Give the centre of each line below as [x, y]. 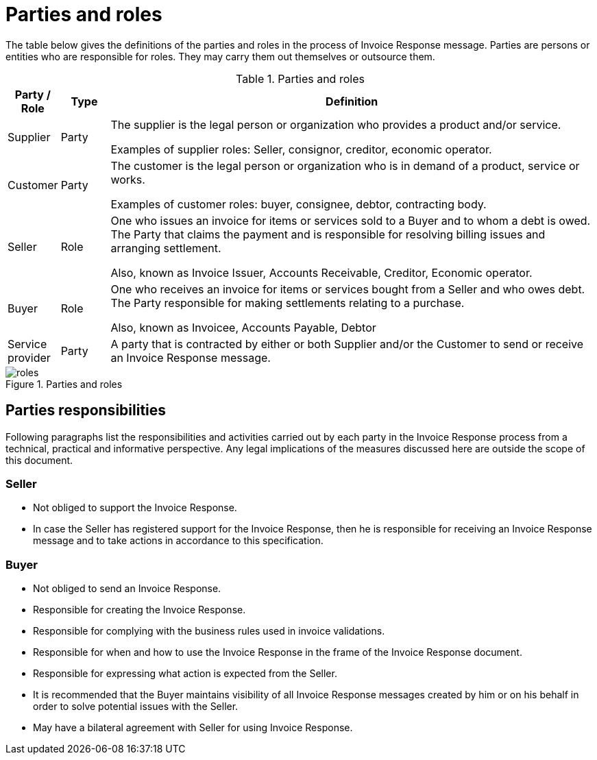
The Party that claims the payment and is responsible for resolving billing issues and [328, 234]
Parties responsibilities [86, 410]
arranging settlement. [166, 248]
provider [29, 357]
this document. [39, 460]
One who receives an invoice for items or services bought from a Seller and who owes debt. [348, 289]
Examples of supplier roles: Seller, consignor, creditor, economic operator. [301, 149]
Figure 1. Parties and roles [64, 384]
